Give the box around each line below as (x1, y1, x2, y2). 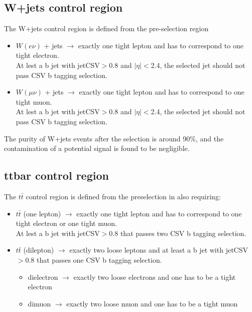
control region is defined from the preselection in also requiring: (26, 191, 221, 201)
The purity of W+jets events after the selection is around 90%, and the (4, 133, 224, 143)
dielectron (28, 271, 58, 282)
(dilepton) (23, 245, 54, 255)
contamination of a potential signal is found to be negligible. (4, 143, 190, 153)
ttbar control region (4, 168, 109, 183)
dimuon (28, 298, 51, 308)
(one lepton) (23, 208, 61, 218)
